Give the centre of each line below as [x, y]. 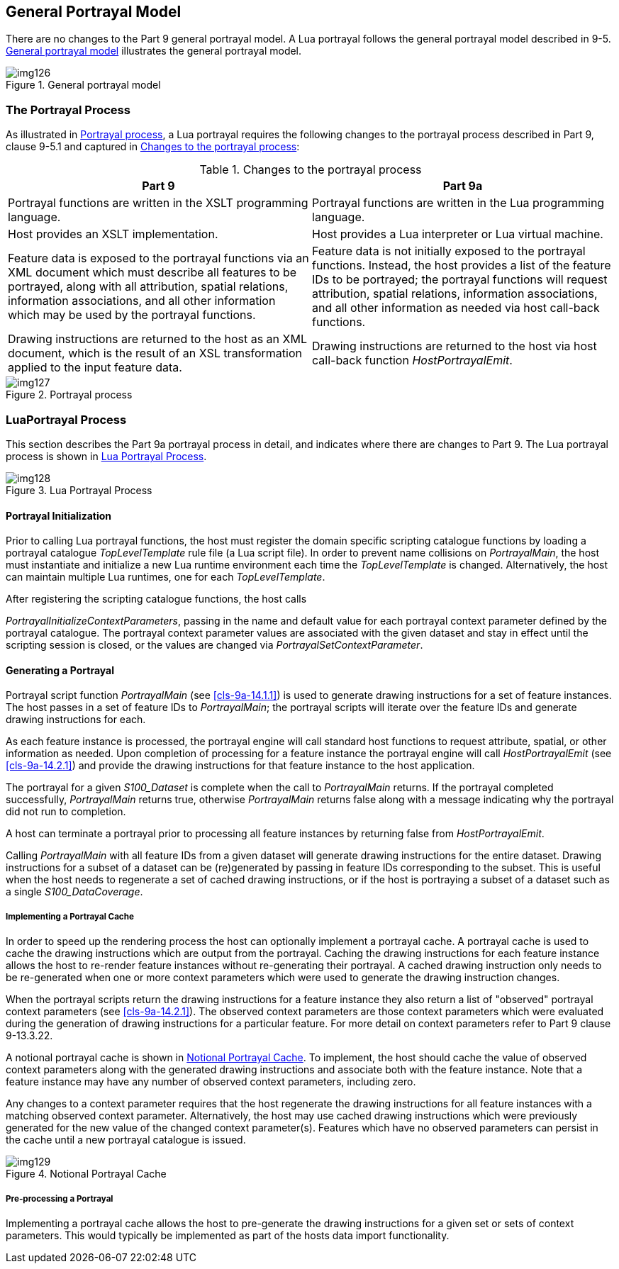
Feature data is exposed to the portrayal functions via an [158, 258]
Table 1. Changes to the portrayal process [311, 170]
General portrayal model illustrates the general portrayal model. [154, 51]
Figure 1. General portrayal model [83, 85]
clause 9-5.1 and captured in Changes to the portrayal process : [153, 147]
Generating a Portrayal [60, 670]
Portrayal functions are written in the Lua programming [458, 203]
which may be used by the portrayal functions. [132, 315]
